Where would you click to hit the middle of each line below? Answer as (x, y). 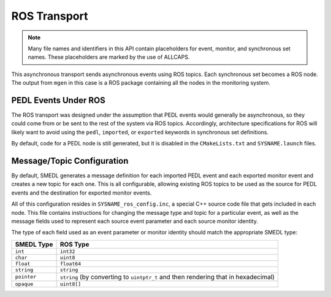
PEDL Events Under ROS (58, 100)
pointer (26, 277)
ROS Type (74, 244)
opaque (24, 284)
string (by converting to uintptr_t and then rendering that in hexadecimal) (167, 277)
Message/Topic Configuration (70, 161)
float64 (70, 264)
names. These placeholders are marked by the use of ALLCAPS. (109, 57)
